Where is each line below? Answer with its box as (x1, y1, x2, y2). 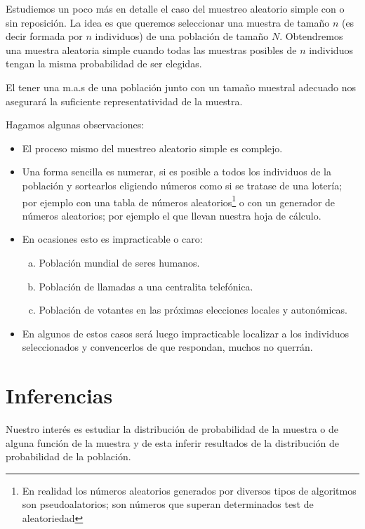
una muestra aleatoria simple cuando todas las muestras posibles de (6, 42, 297, 57)
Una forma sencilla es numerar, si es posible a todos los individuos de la (22, 164, 331, 179)
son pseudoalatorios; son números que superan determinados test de (22, 497, 314, 511)
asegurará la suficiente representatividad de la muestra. (6, 93, 243, 108)
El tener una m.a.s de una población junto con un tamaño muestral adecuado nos (6, 79, 357, 94)
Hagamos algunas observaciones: (6, 117, 145, 132)
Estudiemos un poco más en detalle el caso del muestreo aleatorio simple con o (6, 1, 345, 15)
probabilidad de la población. (6, 449, 131, 464)
